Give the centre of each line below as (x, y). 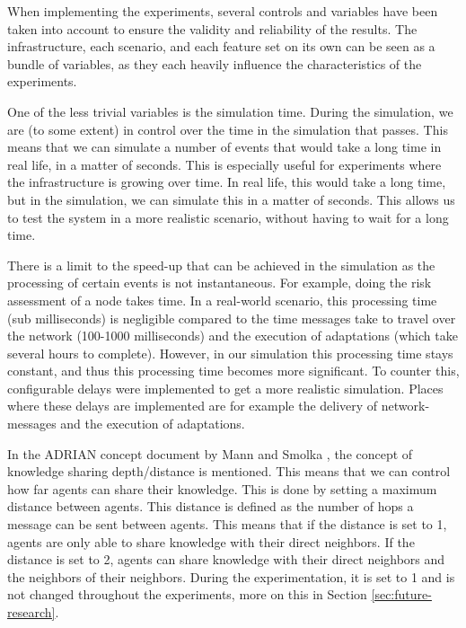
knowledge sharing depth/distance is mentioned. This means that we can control (229, 471)
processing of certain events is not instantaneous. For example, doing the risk (220, 283)
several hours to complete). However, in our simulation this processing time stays (230, 353)
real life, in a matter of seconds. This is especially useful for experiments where (224, 164)
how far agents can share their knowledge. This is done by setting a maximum (222, 488)
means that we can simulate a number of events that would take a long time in (224, 147)
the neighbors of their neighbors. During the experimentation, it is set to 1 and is (231, 576)
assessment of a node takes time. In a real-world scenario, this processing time (222, 300)
